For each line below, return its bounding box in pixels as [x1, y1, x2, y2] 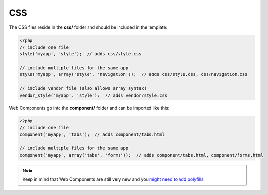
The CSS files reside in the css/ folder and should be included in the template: [9, 24, 168, 30]
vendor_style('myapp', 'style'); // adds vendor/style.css [19, 92, 168, 98]
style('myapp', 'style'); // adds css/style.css [19, 51, 142, 57]
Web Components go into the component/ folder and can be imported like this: [9, 105, 170, 111]
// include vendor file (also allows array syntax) [19, 86, 147, 91]
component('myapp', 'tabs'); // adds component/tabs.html [19, 132, 165, 137]
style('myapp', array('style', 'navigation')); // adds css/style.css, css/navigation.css [19, 72, 248, 77]
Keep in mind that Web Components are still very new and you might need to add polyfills [22, 176, 204, 182]
